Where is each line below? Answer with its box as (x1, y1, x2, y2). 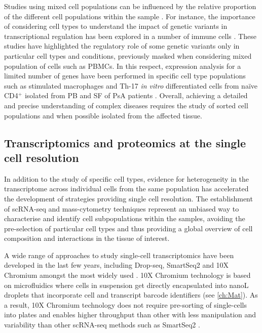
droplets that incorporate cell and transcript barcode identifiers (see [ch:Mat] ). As (4, 289, 258, 300)
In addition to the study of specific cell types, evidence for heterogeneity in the (4, 173, 249, 184)
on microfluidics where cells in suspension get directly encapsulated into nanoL (4, 279, 249, 290)
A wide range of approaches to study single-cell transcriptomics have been (4, 249, 234, 260)
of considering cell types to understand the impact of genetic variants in (4, 21, 228, 31)
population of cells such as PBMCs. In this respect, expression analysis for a (4, 60, 241, 71)
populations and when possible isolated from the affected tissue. (4, 110, 202, 120)
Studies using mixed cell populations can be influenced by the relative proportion (4, 1, 256, 11)
